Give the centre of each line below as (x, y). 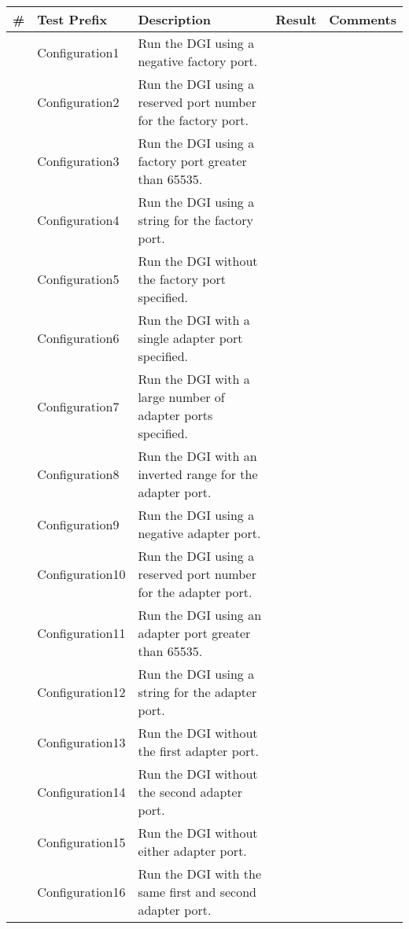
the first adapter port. (199, 751)
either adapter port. (192, 851)
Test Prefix (72, 19)
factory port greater (192, 161)
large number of (181, 397)
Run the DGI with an (197, 456)
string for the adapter (197, 692)
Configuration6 (78, 338)
